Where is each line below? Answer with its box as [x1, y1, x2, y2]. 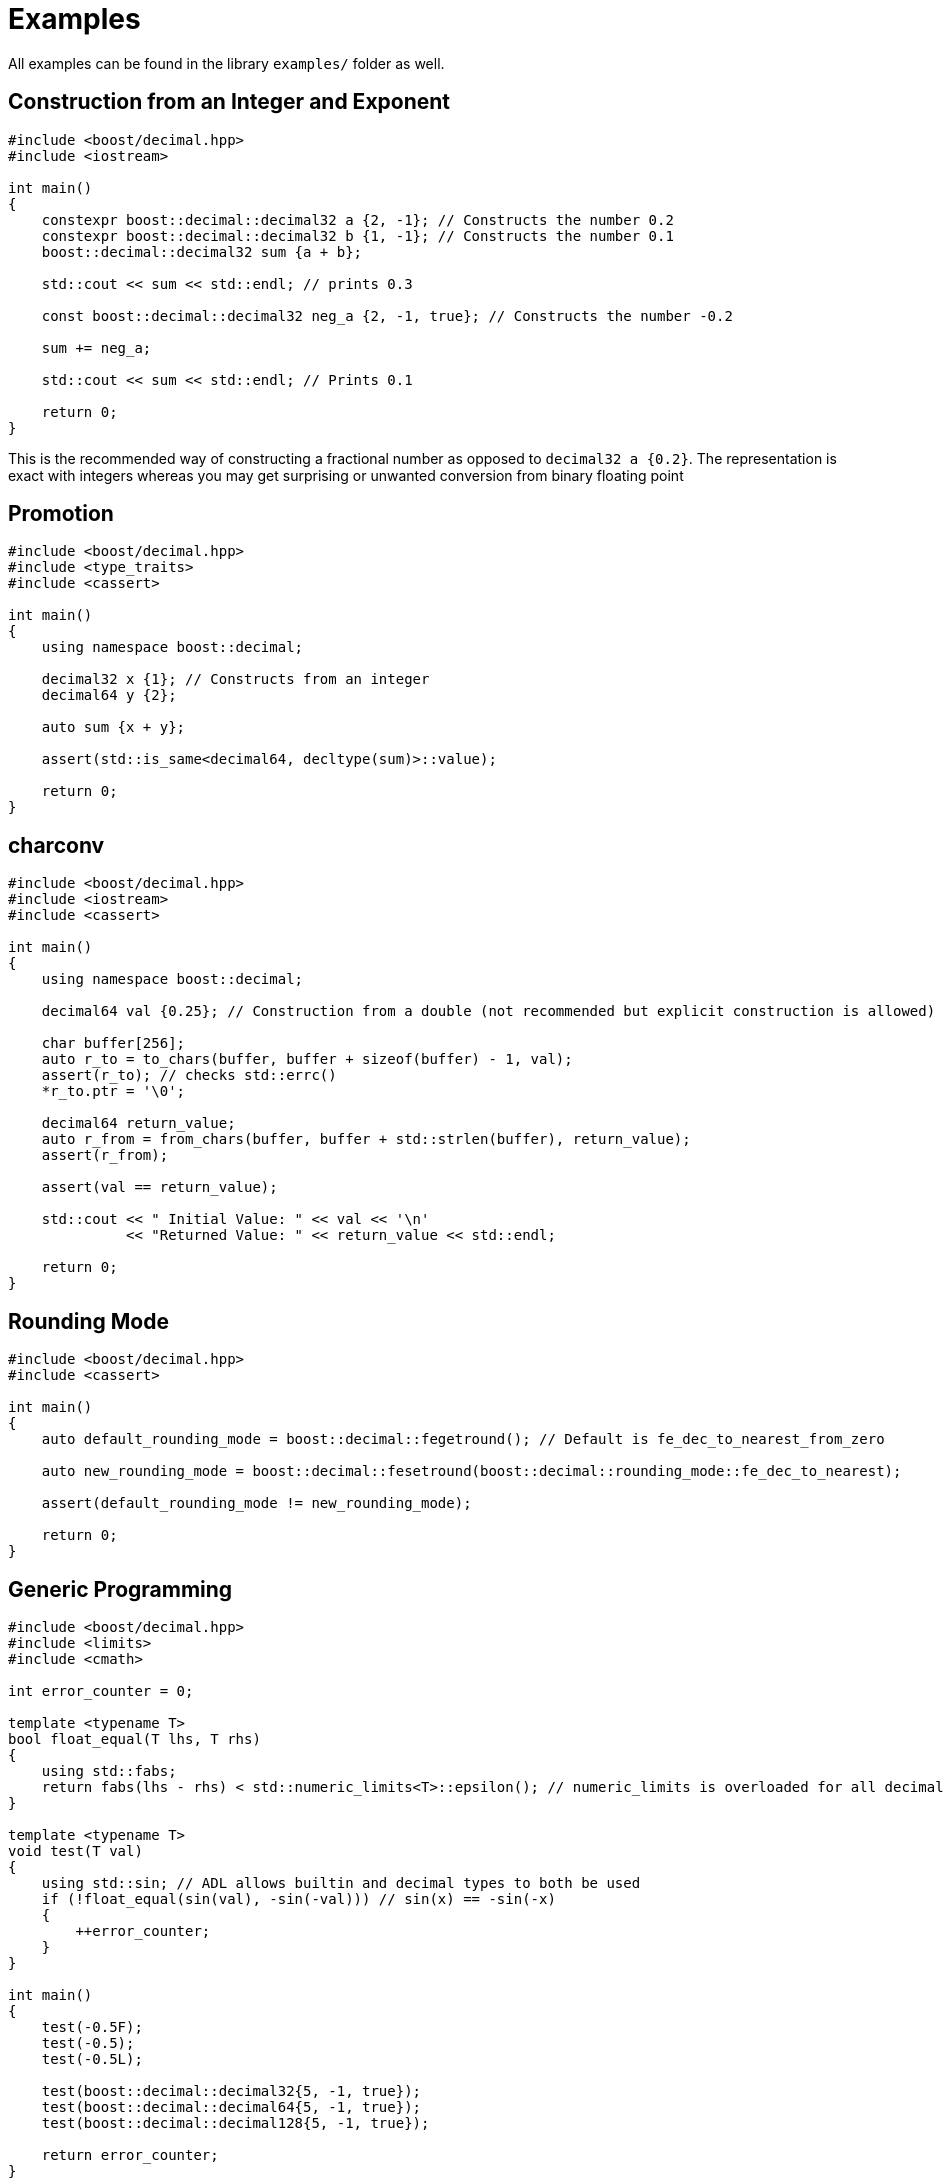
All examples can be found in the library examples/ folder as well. [8, 54, 445, 72]
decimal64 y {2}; [41, 687, 177, 704]
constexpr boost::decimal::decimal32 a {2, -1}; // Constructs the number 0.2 [41, 211, 674, 228]
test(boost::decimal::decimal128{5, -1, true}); [41, 2114, 430, 2131]
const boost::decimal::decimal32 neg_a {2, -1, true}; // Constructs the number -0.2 [41, 307, 733, 324]
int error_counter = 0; [8, 1682, 194, 1699]
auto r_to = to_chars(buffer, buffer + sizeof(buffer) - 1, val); [41, 1051, 573, 1068]
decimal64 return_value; [41, 1115, 236, 1132]
